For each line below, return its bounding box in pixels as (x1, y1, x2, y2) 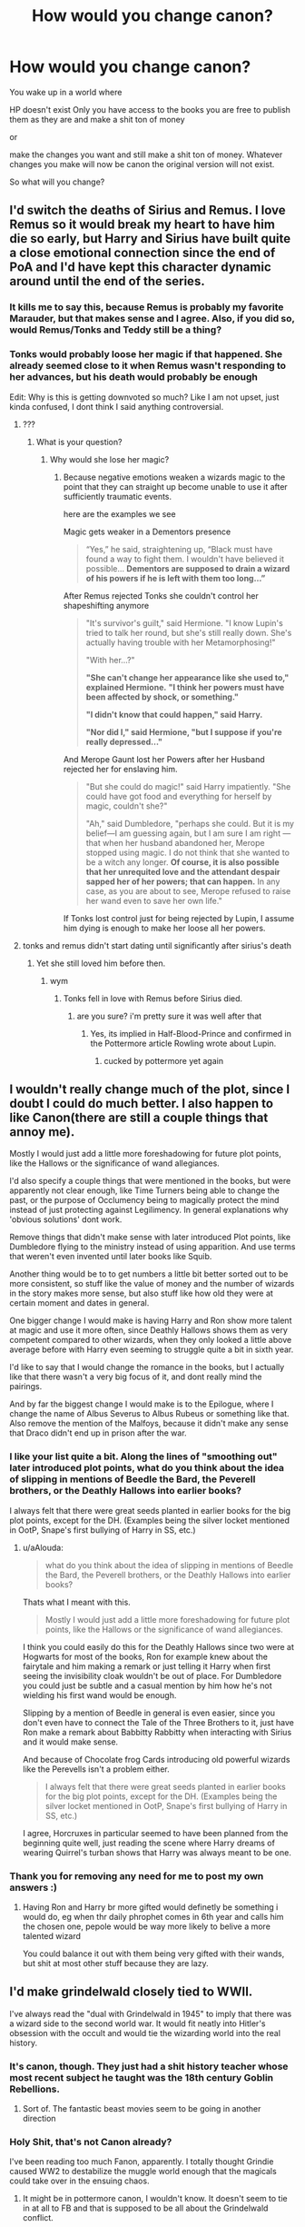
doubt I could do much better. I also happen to (9, 1096, 274, 1111)
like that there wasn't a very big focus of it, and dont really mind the (9, 1371, 262, 1382)
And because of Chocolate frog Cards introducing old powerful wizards (22, 1754, 290, 1765)
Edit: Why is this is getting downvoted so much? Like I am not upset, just (9, 392, 280, 403)
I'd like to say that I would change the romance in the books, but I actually (9, 1362, 285, 1373)
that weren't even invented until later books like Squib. (9, 1251, 212, 1262)
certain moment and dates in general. (9, 1297, 150, 1308)
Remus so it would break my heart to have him (9, 217, 275, 233)
